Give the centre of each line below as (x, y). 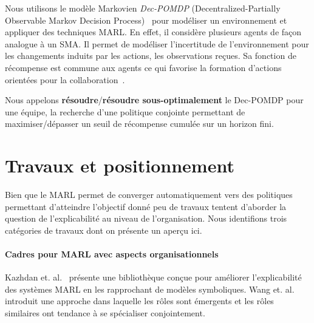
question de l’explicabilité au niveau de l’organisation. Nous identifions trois (146, 218)
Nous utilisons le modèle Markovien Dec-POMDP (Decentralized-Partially (143, 8)
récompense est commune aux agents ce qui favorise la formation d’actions (143, 67)
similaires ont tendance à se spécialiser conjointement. (105, 313)
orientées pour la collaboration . (65, 79)
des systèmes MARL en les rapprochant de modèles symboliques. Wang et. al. (150, 289)
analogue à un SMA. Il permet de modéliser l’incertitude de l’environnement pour (157, 43)
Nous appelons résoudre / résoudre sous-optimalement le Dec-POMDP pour (154, 100)
